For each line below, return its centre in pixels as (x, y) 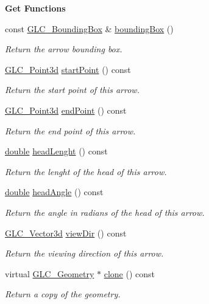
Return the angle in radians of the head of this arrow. (105, 212)
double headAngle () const (54, 192)
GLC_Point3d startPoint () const (68, 69)
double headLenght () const (56, 151)
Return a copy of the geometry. (63, 294)
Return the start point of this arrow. (72, 90)
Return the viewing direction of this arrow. (84, 253)
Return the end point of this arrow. (70, 130)
